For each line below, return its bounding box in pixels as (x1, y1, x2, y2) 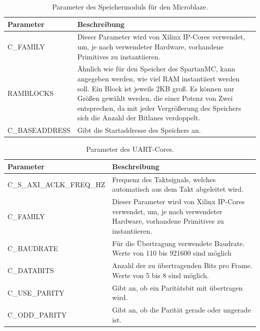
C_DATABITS (7, 265, 54, 276)
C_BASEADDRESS (7, 125, 70, 135)
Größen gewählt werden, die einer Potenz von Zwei (77, 93, 233, 103)
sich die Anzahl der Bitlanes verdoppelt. (77, 112, 200, 123)
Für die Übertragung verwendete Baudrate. (112, 238, 245, 248)
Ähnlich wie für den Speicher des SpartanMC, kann (77, 63, 235, 74)
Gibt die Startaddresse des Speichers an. (77, 125, 201, 135)
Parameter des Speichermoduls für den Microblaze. (52, 1, 208, 11)
